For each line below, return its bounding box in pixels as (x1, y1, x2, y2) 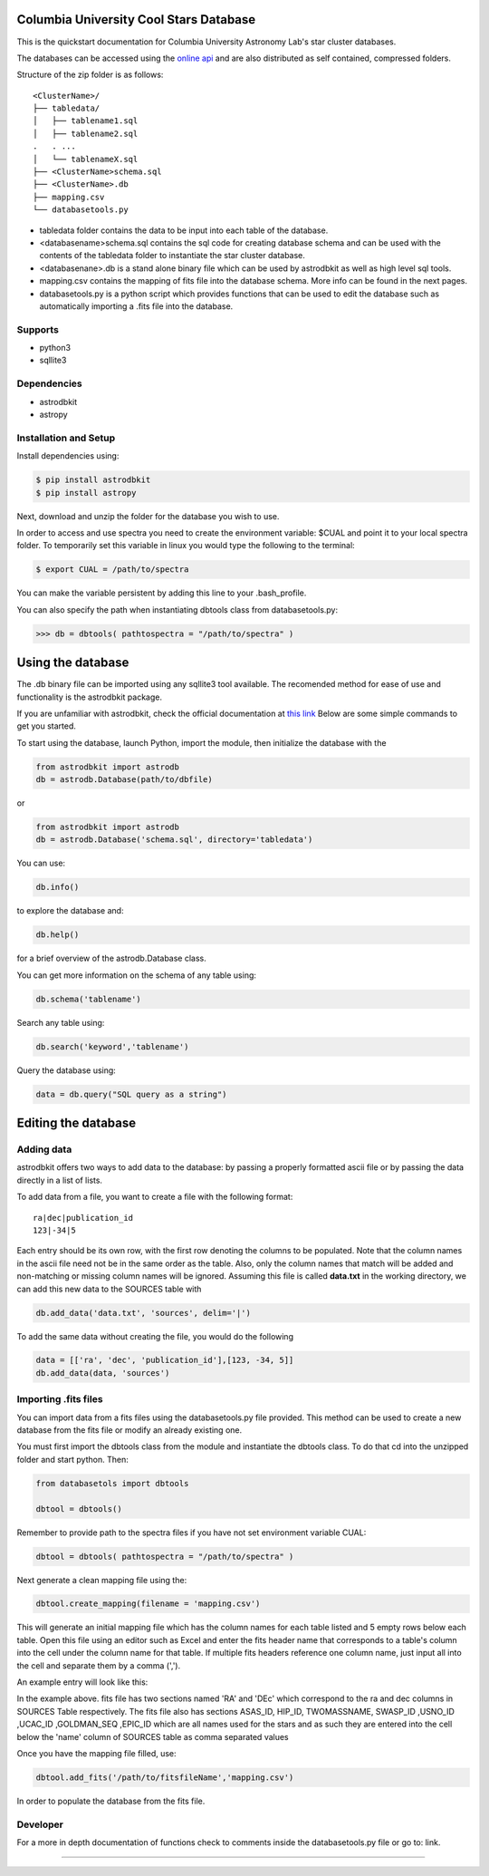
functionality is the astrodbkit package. (16, 691, 163, 702)
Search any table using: (16, 1017, 105, 1028)
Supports (16, 323, 59, 335)
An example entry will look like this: (16, 1677, 149, 1687)
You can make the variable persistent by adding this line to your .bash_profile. (16, 587, 307, 598)
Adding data (16, 1143, 72, 1156)
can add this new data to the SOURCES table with (16, 1283, 202, 1294)
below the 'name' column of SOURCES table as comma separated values (16, 1731, 289, 1742)
